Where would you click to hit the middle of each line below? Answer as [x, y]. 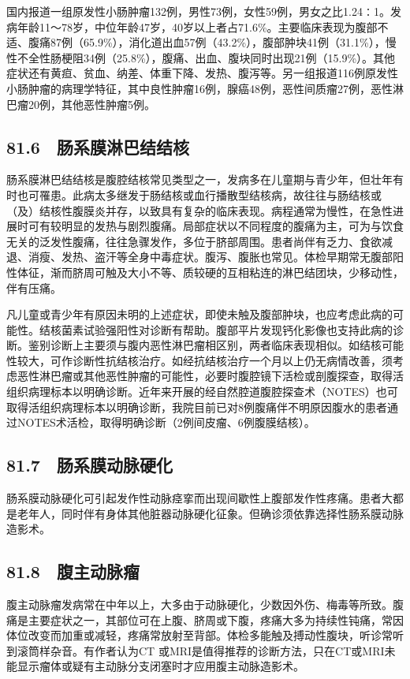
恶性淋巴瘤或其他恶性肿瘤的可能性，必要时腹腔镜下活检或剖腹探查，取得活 [210, 376]
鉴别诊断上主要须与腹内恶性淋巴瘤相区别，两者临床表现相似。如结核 [205, 345]
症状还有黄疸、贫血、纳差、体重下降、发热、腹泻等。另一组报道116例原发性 [202, 73]
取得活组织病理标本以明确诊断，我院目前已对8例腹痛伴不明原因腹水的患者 [197, 407]
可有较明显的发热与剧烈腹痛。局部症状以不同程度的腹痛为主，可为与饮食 [216, 226]
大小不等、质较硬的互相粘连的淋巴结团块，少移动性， [265, 272]
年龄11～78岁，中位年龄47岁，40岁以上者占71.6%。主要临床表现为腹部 [197, 26]
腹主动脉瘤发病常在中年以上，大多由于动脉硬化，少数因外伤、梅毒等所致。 [199, 604]
